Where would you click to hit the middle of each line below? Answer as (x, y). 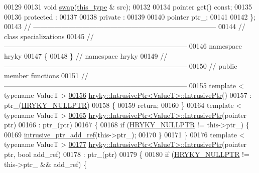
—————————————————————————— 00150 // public (121, 65)
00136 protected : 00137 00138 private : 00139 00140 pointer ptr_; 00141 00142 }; (130, 16)
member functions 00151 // (46, 75)
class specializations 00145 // (49, 36)
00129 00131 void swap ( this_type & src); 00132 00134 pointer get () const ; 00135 (128, 7)
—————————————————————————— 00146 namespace (123, 46)
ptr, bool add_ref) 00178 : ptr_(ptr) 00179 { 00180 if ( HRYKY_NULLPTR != (127, 154)
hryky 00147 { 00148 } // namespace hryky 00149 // (86, 55)
